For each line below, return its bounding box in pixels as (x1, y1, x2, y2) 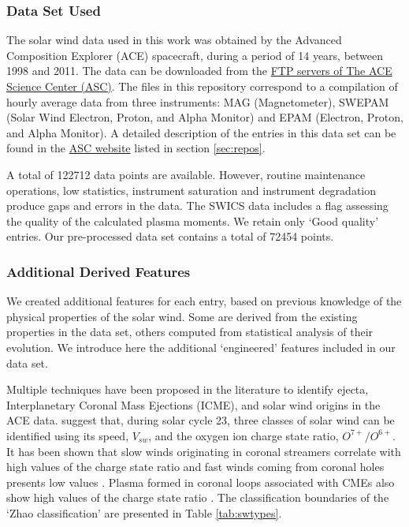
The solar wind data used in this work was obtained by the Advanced (6, 32, 342, 48)
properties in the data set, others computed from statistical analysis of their (6, 323, 374, 340)
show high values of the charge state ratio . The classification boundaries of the (6, 489, 389, 506)
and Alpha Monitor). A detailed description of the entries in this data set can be (6, 124, 396, 140)
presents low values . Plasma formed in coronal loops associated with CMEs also (6, 473, 395, 490)
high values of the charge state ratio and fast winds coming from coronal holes (6, 458, 385, 475)
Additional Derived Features (6, 261, 191, 281)
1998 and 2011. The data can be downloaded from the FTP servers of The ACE (6, 62, 392, 79)
